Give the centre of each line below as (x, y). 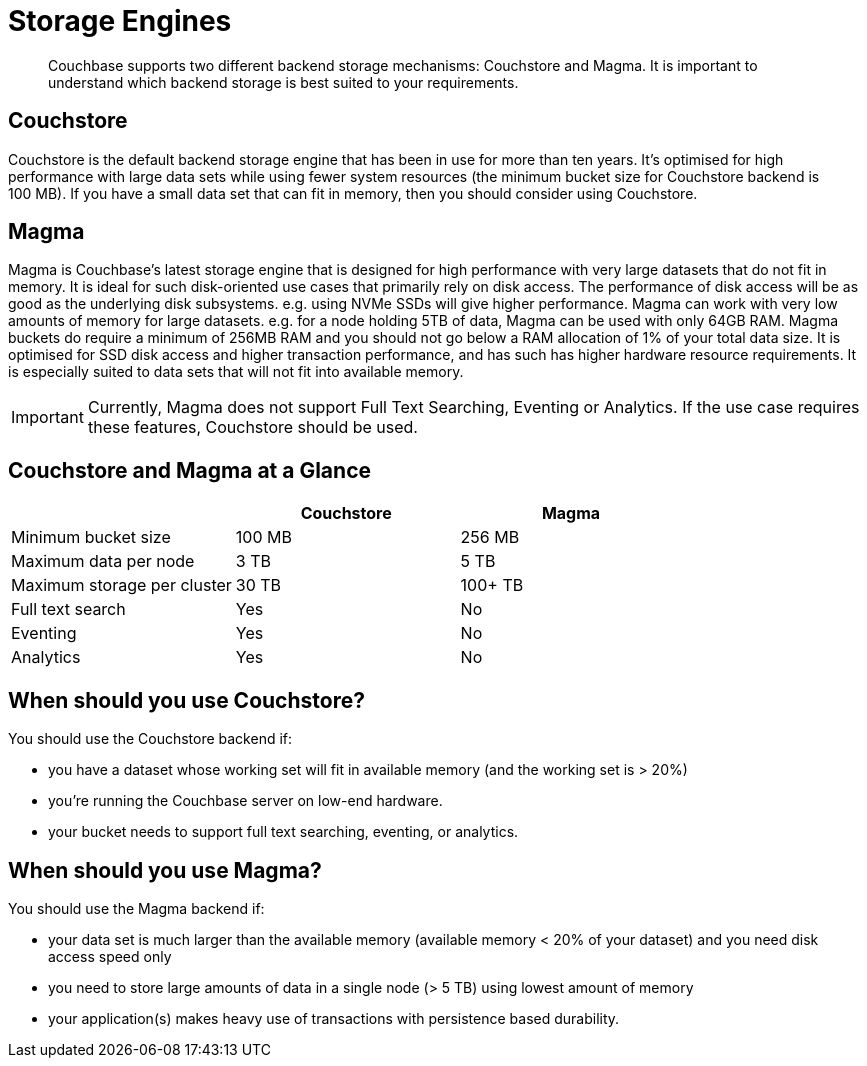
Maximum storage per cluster (121, 585)
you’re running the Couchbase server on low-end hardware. (245, 801)
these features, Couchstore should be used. (252, 427)
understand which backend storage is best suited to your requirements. (283, 82)
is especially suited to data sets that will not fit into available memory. (236, 372)
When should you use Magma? (165, 870)
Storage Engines (120, 21)
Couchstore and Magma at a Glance (189, 470)
